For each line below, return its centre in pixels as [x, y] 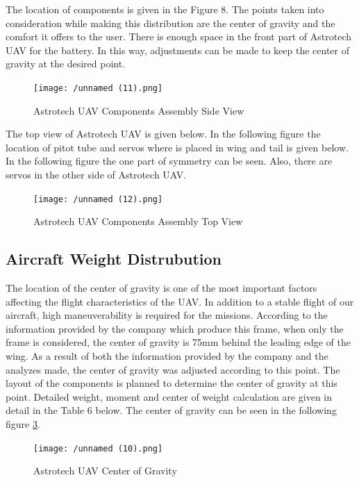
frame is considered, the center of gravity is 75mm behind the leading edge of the [178, 342]
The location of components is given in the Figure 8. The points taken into [165, 9]
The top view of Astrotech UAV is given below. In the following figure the [163, 134]
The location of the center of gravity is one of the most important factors [161, 288]
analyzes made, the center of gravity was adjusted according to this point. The [173, 369]
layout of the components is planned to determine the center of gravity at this [172, 383]
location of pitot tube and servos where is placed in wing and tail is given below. [177, 147]
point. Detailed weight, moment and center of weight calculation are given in [169, 396]
